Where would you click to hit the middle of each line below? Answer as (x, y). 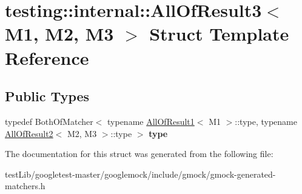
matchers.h (25, 186)
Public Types (47, 96)
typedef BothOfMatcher (49, 121)
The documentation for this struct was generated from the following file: (139, 154)
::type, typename (266, 121)
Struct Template (219, 34)
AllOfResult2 (29, 133)
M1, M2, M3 (59, 34)
